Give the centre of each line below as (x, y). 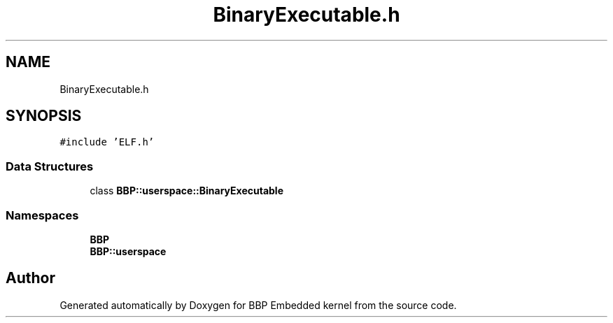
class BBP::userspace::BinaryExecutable (186, 191)
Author (30, 278)
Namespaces (42, 215)
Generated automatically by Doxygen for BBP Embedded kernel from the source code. (258, 305)
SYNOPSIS (44, 116)
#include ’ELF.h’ (107, 142)
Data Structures (50, 166)
